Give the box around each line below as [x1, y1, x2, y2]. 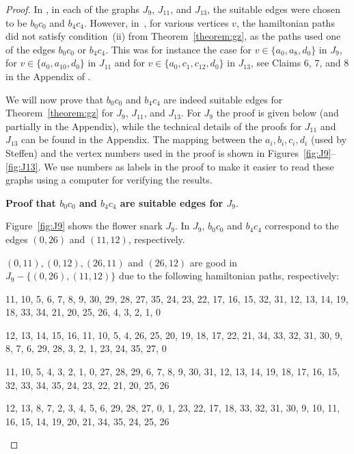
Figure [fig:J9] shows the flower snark [5, 218, 163, 233]
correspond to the [264, 218, 339, 233]
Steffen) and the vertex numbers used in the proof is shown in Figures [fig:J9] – [5, 145, 336, 160]
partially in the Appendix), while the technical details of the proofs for [5, 118, 302, 133]
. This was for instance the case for [105, 42, 252, 56]
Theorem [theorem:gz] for [5, 105, 113, 120]
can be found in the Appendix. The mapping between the [21, 132, 262, 147]
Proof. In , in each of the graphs [5, 2, 140, 16]
